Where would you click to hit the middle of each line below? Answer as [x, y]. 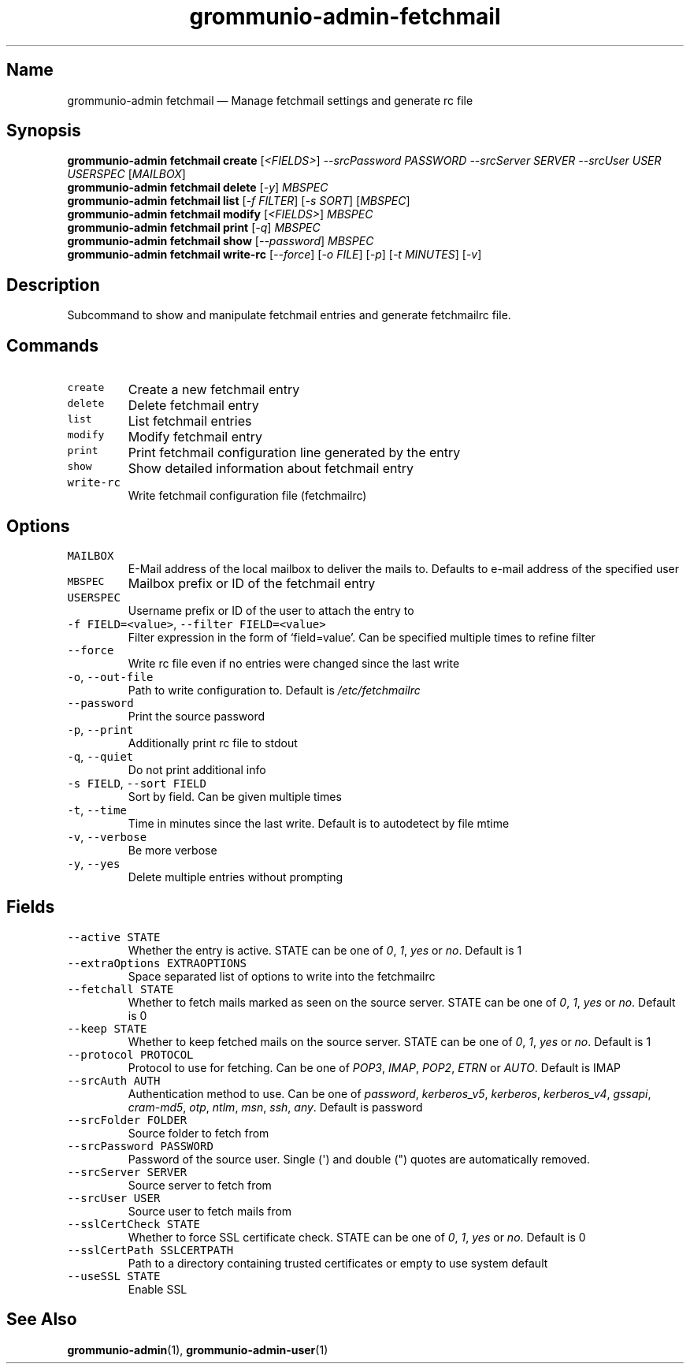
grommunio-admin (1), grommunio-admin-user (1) [198, 1350]
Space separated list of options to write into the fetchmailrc [282, 976]
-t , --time [97, 810]
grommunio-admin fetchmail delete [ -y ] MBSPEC [198, 188]
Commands [53, 345]
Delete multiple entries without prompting [236, 877]
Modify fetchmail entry [195, 437]
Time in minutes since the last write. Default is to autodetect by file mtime [319, 823]
